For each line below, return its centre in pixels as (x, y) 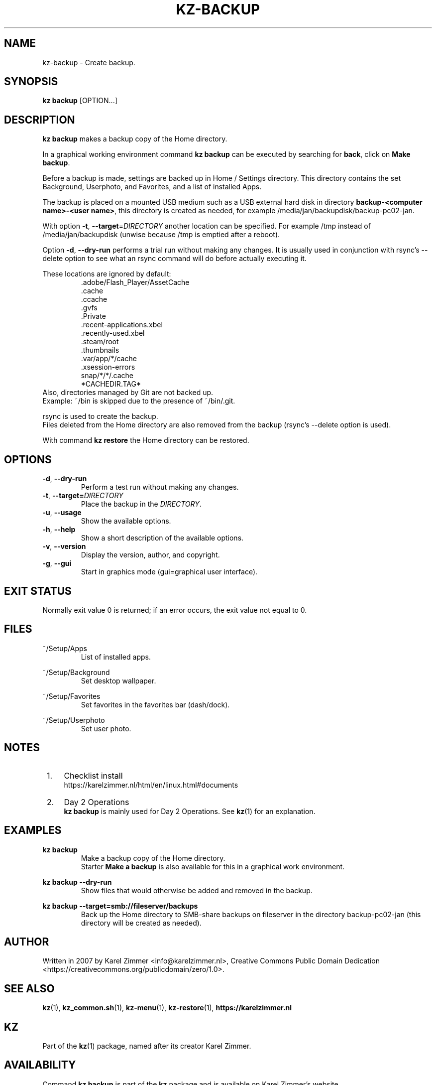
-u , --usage (62, 513)
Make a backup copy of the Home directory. (153, 858)
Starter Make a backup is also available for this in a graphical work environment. (213, 866)
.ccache (94, 299)
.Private (93, 316)
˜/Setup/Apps (65, 648)
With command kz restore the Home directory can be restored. (146, 440)
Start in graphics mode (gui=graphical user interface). (169, 572)
